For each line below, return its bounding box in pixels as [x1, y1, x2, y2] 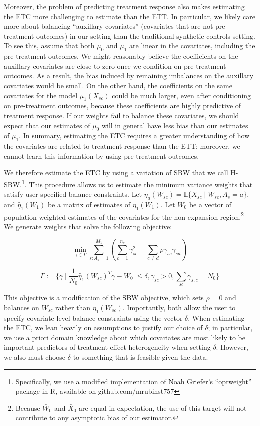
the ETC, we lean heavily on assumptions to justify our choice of [4, 322, 203, 333]
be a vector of [189, 199, 231, 209]
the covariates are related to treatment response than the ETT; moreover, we [4, 141, 240, 151]
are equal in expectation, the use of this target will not [79, 402, 247, 413]
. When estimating [188, 312, 245, 323]
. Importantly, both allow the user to [122, 302, 236, 312]
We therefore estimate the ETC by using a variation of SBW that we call [4, 167, 228, 178]
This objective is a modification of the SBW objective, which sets [4, 292, 204, 303]
